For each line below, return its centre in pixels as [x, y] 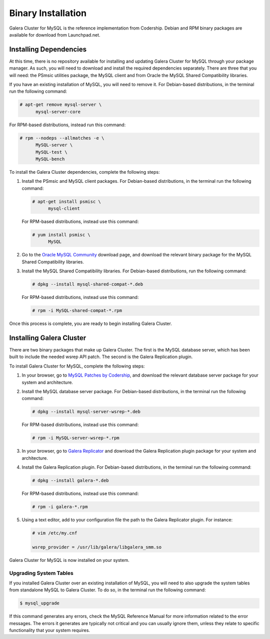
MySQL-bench [50, 159]
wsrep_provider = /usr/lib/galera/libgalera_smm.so [97, 547]
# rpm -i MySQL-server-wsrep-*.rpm [76, 438]
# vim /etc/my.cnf [55, 533]
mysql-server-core [58, 112]
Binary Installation [48, 13]
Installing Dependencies [48, 49]
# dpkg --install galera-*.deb [71, 481]
